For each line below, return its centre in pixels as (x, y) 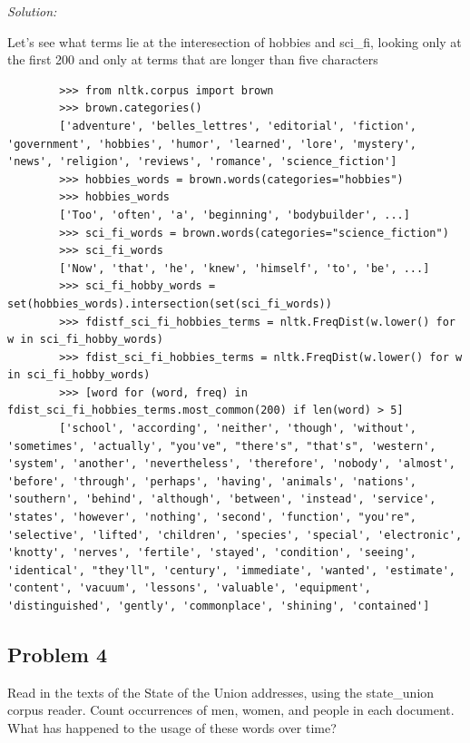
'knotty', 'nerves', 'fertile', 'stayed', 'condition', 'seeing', (212, 553)
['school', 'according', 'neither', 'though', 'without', (238, 429)
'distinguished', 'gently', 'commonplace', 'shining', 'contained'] (219, 606)
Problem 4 (57, 654)
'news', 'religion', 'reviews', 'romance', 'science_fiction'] (202, 162)
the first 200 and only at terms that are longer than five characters (193, 59)
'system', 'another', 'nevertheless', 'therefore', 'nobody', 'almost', (231, 464)
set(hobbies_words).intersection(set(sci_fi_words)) (170, 303)
